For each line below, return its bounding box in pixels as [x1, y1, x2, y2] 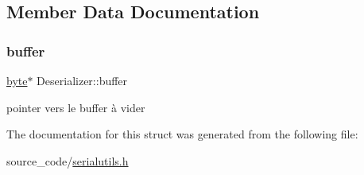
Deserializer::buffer [37, 72, 128, 88]
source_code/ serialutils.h [6, 152, 129, 169]
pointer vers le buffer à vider [6, 99, 145, 115]
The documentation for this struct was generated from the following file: [6, 126, 358, 142]
